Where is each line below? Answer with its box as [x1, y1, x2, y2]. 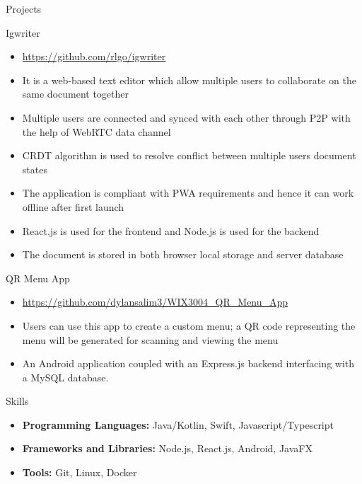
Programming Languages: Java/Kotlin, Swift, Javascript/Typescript [22, 417, 334, 432]
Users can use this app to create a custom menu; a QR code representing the [22, 318, 356, 333]
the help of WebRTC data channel [22, 124, 171, 139]
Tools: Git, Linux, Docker [22, 465, 137, 480]
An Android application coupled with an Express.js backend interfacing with [22, 356, 355, 371]
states [22, 161, 47, 176]
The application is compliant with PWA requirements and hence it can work [22, 185, 354, 200]
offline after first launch [22, 199, 124, 214]
